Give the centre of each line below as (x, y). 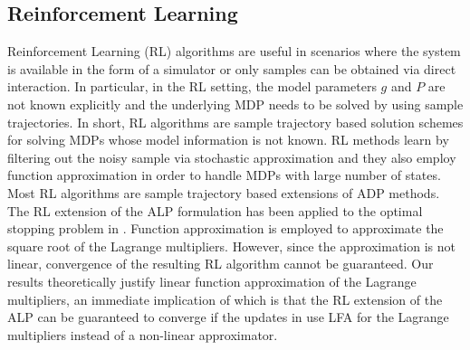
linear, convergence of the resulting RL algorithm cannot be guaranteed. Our (221, 264)
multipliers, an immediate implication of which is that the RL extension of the (225, 299)
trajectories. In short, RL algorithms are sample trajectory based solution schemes (235, 122)
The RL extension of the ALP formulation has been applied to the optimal (215, 210)
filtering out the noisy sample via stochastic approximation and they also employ (232, 157)
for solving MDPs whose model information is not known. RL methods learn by (228, 140)
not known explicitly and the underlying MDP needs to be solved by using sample (235, 104)
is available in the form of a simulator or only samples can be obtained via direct (232, 68)
